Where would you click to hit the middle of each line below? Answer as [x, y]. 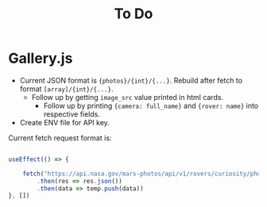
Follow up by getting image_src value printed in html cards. [128, 97]
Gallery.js [41, 58]
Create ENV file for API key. [64, 122]
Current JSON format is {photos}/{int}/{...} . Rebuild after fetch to [131, 80]
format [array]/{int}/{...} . [66, 89]
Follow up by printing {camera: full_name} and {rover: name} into [151, 105]
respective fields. [72, 114]
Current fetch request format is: [60, 138]
